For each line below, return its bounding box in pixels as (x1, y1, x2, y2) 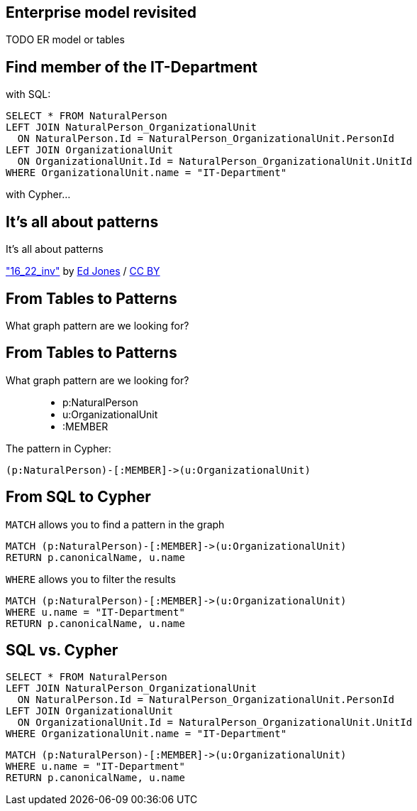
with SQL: (6, 88, 51, 101)
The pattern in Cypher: (6, 442, 111, 455)
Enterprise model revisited (6, 4, 196, 21)
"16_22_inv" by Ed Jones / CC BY (6, 265, 160, 278)
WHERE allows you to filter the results (6, 572, 176, 585)
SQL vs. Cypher (6, 641, 118, 660)
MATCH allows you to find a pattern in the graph (6, 518, 225, 530)
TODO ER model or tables (6, 33, 125, 46)
